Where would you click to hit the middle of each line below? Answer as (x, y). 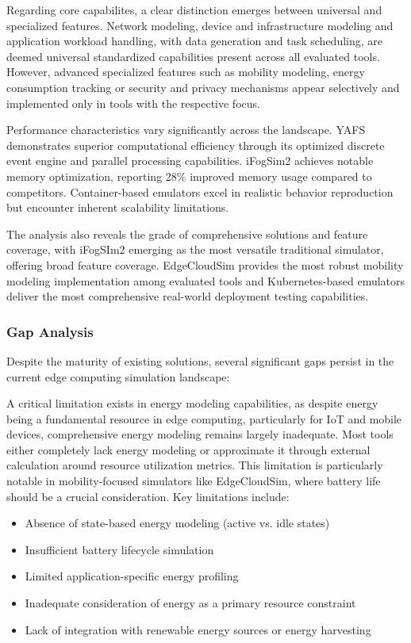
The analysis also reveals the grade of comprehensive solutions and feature (187, 233)
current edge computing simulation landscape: (118, 376)
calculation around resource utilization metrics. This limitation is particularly (195, 465)
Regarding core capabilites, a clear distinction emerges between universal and (194, 10)
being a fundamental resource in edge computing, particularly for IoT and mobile (204, 418)
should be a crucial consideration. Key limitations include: (148, 496)
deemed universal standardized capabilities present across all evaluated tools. (193, 56)
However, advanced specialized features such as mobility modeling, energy (186, 72)
